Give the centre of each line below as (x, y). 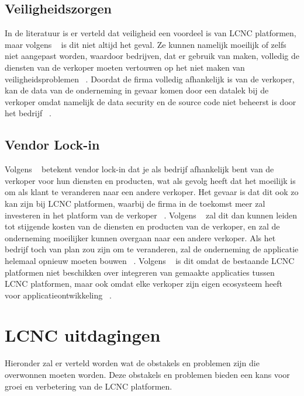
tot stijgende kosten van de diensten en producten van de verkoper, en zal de (142, 226)
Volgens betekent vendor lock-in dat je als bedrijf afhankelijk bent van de (139, 169)
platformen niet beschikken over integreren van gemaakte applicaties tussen (140, 272)
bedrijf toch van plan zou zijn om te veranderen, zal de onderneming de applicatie (152, 249)
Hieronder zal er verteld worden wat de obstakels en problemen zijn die (132, 363)
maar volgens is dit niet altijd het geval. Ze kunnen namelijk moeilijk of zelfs (146, 44)
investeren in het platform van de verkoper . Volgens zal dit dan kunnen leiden (151, 215)
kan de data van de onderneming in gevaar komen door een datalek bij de (137, 90)
